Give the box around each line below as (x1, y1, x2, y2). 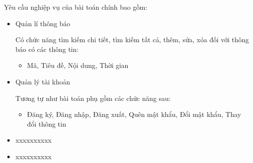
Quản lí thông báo (15, 18, 70, 28)
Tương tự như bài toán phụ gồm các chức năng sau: (15, 93, 171, 103)
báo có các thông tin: (15, 44, 78, 54)
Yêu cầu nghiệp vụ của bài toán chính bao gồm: (4, 2, 148, 12)
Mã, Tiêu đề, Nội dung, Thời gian (27, 60, 129, 70)
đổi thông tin (27, 118, 66, 129)
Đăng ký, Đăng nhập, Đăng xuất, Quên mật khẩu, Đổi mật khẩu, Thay (27, 109, 241, 119)
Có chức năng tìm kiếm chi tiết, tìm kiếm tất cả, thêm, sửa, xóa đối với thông (15, 34, 249, 45)
